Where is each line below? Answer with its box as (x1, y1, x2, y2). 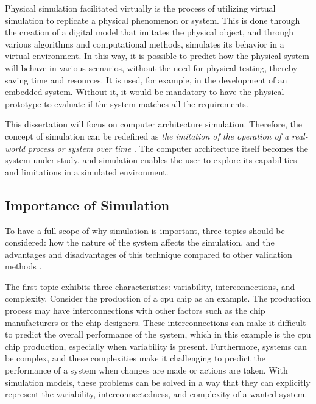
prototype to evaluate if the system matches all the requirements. (5, 97, 248, 110)
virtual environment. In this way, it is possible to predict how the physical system (5, 49, 309, 62)
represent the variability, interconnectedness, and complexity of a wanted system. (5, 388, 307, 400)
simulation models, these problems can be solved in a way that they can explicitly (5, 375, 311, 388)
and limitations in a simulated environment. (5, 165, 169, 178)
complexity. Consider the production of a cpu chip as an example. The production (5, 292, 311, 305)
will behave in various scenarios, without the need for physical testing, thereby (5, 61, 298, 74)
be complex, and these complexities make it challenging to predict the (5, 352, 265, 364)
